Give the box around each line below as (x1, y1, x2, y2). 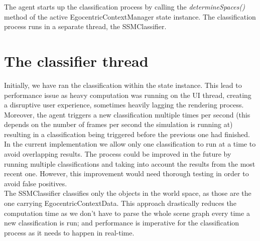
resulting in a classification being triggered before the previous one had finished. (4, 129, 250, 139)
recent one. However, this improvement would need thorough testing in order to (4, 168, 249, 179)
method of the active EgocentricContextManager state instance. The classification (4, 11, 256, 22)
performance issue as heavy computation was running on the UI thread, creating (4, 89, 251, 100)
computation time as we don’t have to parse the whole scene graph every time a (4, 207, 250, 218)
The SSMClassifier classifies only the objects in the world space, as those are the (4, 188, 251, 198)
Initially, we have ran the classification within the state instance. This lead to (4, 79, 242, 90)
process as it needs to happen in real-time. (4, 227, 135, 237)
